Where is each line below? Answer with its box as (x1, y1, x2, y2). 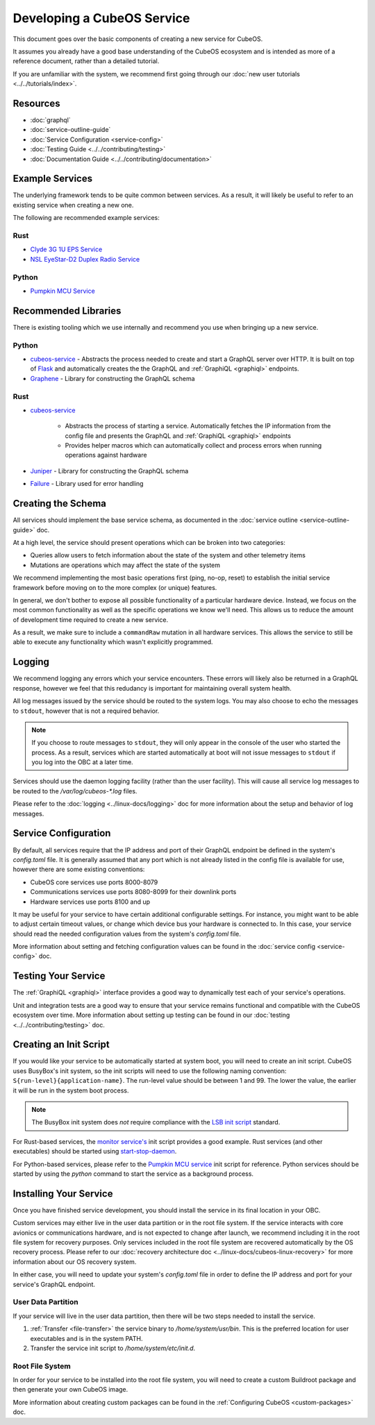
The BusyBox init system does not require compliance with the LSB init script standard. (31, 1118, 281, 1127)
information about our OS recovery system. (12, 1257, 137, 1266)
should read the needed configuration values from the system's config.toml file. (12, 929, 241, 938)
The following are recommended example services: (12, 214, 160, 222)
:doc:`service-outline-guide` (30, 126, 111, 134)
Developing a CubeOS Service (12, 10, 190, 26)
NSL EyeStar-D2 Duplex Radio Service (30, 255, 140, 263)
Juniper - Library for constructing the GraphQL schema (30, 466, 189, 475)
